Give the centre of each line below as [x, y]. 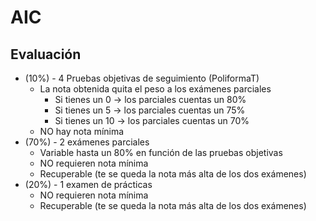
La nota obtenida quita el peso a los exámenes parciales [155, 89]
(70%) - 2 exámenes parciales [87, 142]
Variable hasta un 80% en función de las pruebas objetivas [161, 152]
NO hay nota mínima [82, 131]
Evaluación [46, 54]
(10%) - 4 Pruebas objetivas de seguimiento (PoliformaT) [142, 78]
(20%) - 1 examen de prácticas [88, 184]
